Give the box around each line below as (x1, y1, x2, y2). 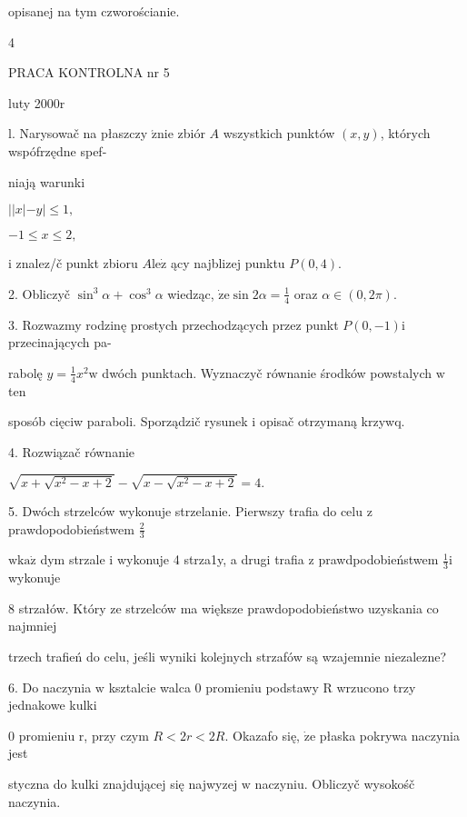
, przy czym (84, 725, 149, 744)
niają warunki (8, 172, 85, 191)
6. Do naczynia (8, 677, 92, 696)
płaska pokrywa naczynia (319, 725, 460, 744)
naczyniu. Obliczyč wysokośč (254, 773, 415, 792)
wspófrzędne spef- (8, 141, 107, 160)
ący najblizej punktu (170, 254, 285, 273)
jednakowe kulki (8, 695, 97, 714)
